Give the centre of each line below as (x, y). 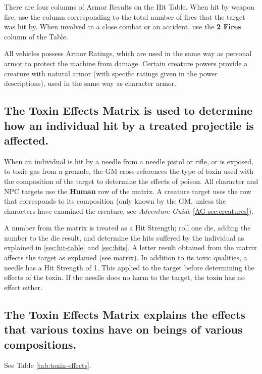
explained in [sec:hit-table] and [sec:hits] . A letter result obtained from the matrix (130, 247)
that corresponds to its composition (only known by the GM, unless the (115, 201)
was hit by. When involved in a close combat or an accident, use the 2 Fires (123, 27)
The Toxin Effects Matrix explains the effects (125, 314)
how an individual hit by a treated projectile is (129, 125)
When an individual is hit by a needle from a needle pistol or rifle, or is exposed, (129, 161)
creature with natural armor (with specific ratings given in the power (111, 73)
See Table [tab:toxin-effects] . (48, 365)
